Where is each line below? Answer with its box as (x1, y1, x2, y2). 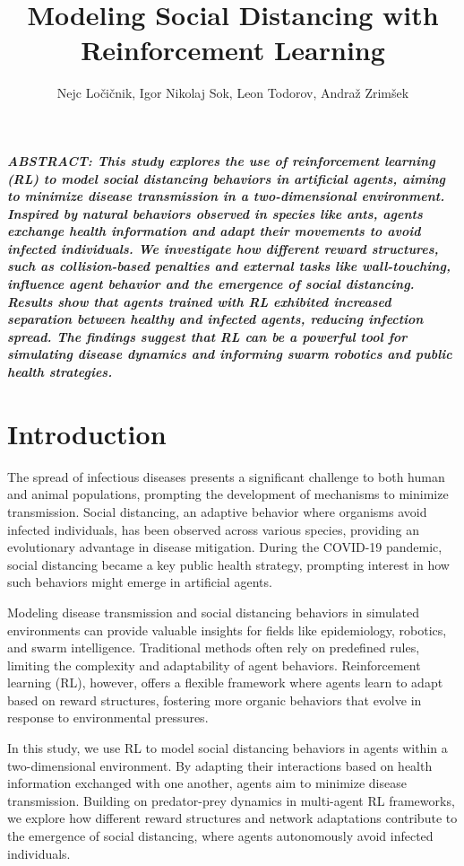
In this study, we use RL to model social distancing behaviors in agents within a (7, 739, 448, 757)
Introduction (7, 415, 167, 451)
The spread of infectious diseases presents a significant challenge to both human (7, 467, 445, 485)
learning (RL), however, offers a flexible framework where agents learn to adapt (7, 673, 443, 692)
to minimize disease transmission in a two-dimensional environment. (7, 187, 445, 206)
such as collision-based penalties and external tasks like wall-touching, (7, 257, 451, 276)
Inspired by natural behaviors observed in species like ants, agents (7, 204, 423, 223)
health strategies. (7, 363, 113, 381)
